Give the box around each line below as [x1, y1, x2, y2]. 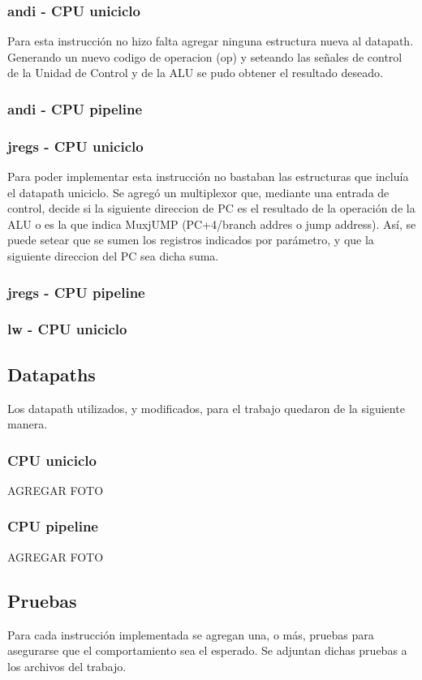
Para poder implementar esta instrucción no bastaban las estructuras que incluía [7, 168, 409, 185]
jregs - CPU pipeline [7, 282, 145, 302]
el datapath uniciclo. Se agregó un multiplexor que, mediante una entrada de [7, 183, 390, 200]
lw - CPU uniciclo [7, 319, 127, 339]
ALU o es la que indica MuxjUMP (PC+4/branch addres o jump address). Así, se [7, 215, 416, 232]
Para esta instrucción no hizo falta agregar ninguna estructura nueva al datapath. [7, 32, 414, 49]
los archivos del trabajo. [7, 657, 127, 674]
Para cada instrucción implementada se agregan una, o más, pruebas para [7, 626, 374, 643]
